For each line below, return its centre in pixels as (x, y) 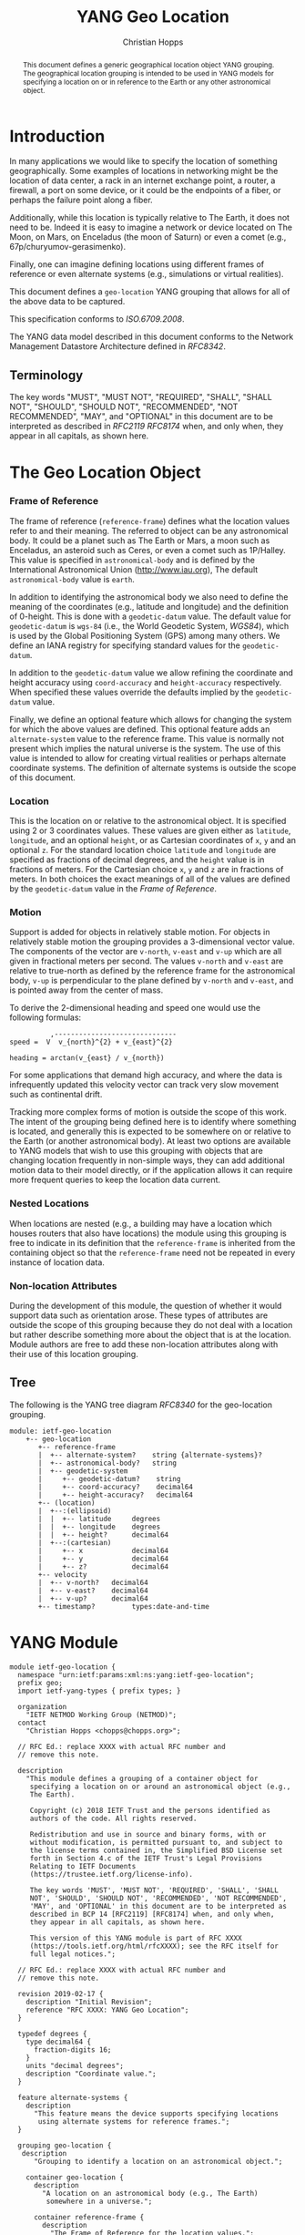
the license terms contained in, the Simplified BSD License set (156, 1850)
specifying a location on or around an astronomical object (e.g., (160, 1787)
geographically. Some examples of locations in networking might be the (144, 171)
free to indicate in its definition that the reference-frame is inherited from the (152, 1242)
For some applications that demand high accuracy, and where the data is (146, 1075)
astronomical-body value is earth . (72, 579)
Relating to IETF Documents (83, 1866)
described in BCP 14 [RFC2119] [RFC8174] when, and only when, (152, 1914)
